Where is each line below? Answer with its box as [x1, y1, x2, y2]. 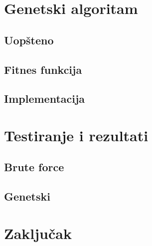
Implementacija [4, 91, 85, 106]
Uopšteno [4, 32, 54, 47]
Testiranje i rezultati [4, 125, 149, 145]
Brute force [4, 159, 64, 175]
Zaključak [4, 223, 72, 243]
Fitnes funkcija [4, 61, 82, 77]
